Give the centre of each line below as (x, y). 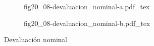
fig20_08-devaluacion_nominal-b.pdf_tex (87, 23)
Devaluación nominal (36, 39)
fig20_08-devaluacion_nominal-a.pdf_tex (87, 6)
